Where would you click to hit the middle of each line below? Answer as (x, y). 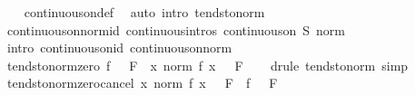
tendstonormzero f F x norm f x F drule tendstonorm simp (207, 65)
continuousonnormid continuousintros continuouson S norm (176, 29)
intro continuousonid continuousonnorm (119, 47)
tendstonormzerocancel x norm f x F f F (142, 83)
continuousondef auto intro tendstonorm (144, 12)
